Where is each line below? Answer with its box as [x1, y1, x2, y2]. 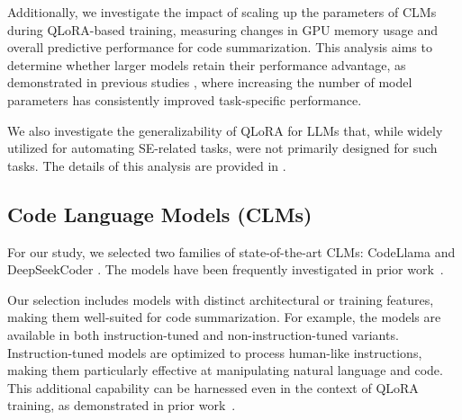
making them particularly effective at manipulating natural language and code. [7, 361, 443, 380]
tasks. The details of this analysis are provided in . [7, 156, 286, 174]
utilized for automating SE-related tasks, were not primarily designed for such [7, 139, 438, 157]
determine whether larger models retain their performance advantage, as [7, 55, 406, 74]
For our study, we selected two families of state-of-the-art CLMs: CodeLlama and [7, 242, 456, 261]
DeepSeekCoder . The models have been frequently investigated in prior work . [7, 260, 444, 279]
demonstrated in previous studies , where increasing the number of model [7, 73, 412, 92]
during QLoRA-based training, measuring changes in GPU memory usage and [7, 20, 438, 39]
